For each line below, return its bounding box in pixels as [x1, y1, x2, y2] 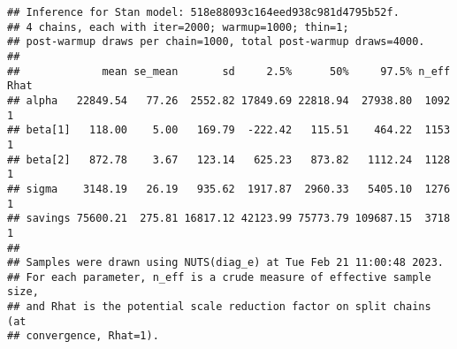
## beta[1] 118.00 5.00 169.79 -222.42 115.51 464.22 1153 [7, 124, 451, 137]
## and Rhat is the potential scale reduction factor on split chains [7, 300, 431, 314]
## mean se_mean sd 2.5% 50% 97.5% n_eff [7, 64, 451, 78]
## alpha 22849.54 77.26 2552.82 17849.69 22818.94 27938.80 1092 [7, 94, 451, 107]
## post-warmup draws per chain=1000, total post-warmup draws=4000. [7, 35, 425, 49]
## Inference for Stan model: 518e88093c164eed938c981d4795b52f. [7, 6, 400, 19]
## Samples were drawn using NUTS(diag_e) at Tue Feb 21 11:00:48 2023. [7, 256, 444, 269]
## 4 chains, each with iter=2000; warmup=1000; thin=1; [7, 20, 349, 34]
